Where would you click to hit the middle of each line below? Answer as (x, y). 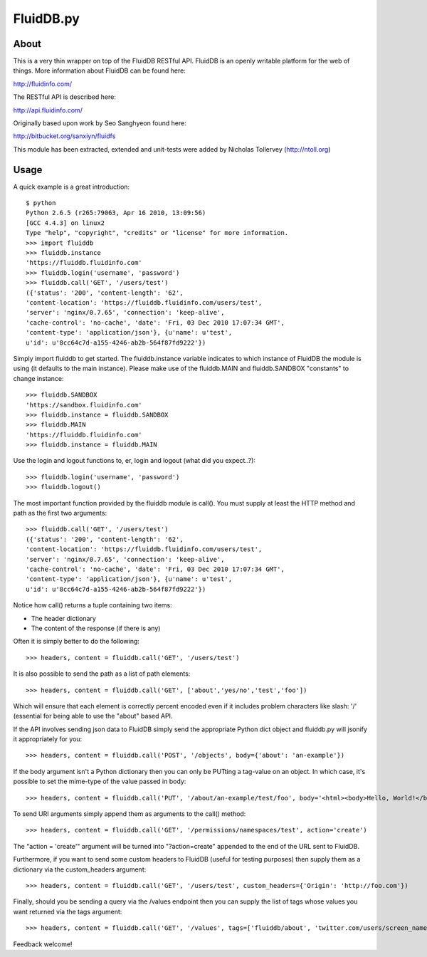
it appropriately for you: (48, 739)
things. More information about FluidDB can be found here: (100, 70)
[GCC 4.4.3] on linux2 (65, 223)
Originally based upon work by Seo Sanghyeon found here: (100, 123)
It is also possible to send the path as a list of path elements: (102, 674)
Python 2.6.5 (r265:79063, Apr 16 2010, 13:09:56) (116, 213)
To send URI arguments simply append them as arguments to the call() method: (130, 814)
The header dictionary (63, 618)
